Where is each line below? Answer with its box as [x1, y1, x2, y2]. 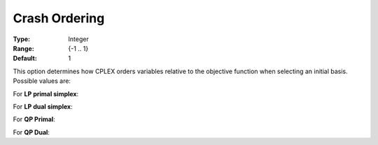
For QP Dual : [13, 128, 50, 136]
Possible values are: [13, 77, 71, 85]
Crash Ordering [13, 10, 105, 26]
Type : [13, 35, 31, 43]
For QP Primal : [13, 115, 55, 123]
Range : [13, 44, 34, 52]
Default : [13, 54, 38, 63]
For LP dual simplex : [13, 102, 73, 111]
